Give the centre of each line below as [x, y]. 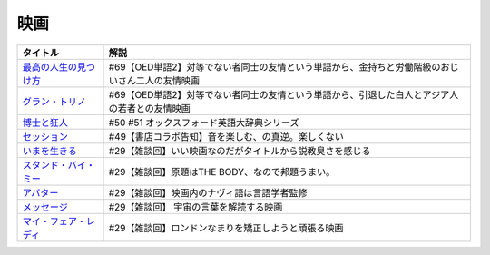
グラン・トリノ [54, 102]
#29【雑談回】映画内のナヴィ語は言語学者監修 [208, 192]
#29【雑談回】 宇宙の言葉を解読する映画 [196, 207]
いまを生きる [49, 151]
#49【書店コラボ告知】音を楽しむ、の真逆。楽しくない [226, 136]
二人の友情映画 [167, 80]
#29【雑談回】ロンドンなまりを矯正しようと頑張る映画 [226, 228]
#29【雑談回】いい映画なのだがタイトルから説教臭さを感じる [240, 151]
